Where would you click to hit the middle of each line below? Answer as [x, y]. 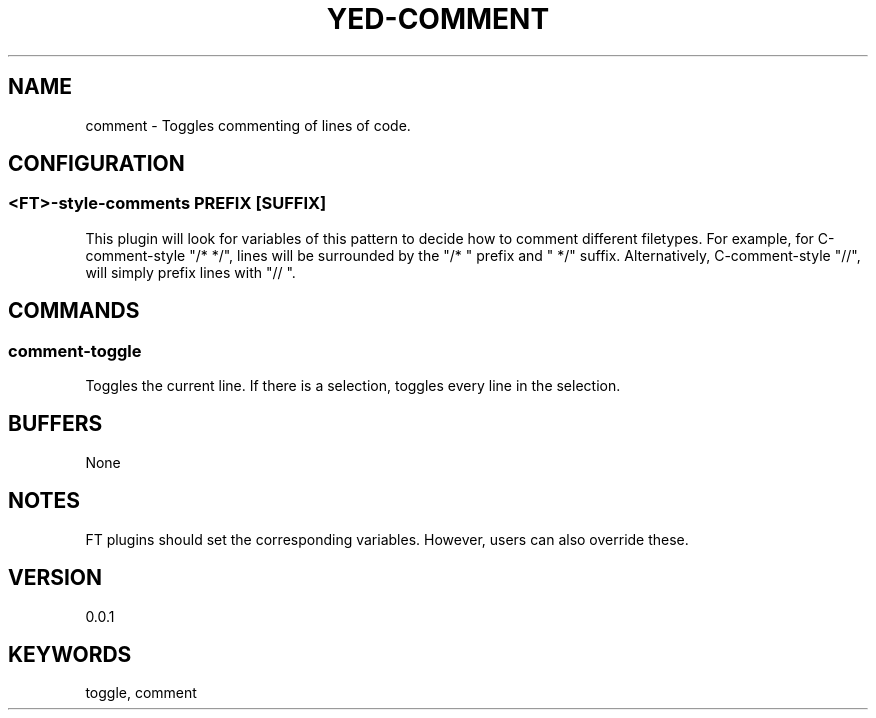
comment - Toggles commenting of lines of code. [248, 125]
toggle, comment [141, 693]
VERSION [55, 578]
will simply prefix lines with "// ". [190, 272]
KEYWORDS [70, 654]
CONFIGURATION [96, 164]
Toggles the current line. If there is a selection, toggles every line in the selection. [353, 386]
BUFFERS [55, 424]
